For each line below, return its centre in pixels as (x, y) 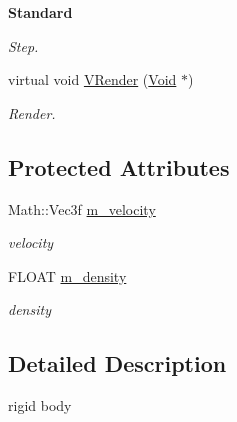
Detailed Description (117, 363)
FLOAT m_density (67, 275)
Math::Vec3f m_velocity (82, 208)
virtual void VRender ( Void (92, 79)
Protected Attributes (119, 166)
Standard (40, 12)
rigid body (40, 405)
